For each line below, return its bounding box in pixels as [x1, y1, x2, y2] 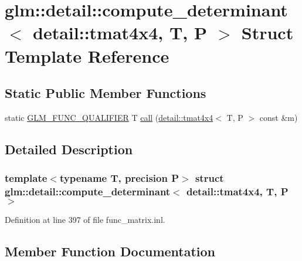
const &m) [259, 111, 298, 123]
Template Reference [5, 43, 169, 67]
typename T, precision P [59, 171, 179, 185]
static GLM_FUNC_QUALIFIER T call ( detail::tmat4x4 [5, 111, 213, 123]
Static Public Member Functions [5, 84, 206, 102]
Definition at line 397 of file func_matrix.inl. [5, 213, 165, 226]
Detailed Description [5, 140, 133, 158]
